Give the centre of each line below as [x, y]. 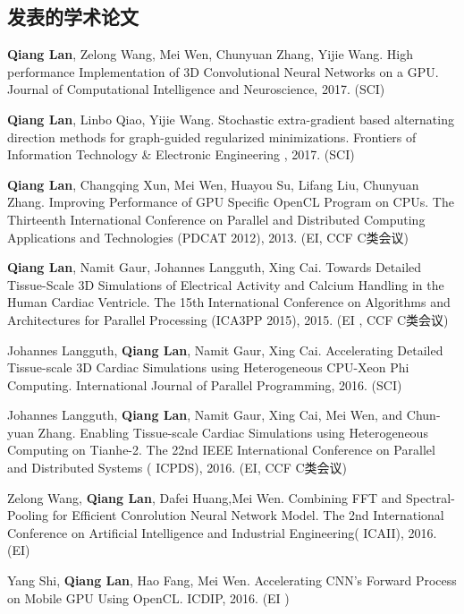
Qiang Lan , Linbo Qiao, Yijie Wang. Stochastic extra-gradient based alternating [231, 119]
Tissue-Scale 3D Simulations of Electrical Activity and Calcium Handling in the [226, 284]
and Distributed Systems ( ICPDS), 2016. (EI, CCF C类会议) [177, 468]
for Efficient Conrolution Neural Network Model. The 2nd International [248, 515]
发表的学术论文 [73, 17]
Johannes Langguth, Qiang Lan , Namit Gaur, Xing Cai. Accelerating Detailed [225, 350]
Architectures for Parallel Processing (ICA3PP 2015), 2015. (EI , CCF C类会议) [228, 319]
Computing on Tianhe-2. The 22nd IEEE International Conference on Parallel [221, 450]
